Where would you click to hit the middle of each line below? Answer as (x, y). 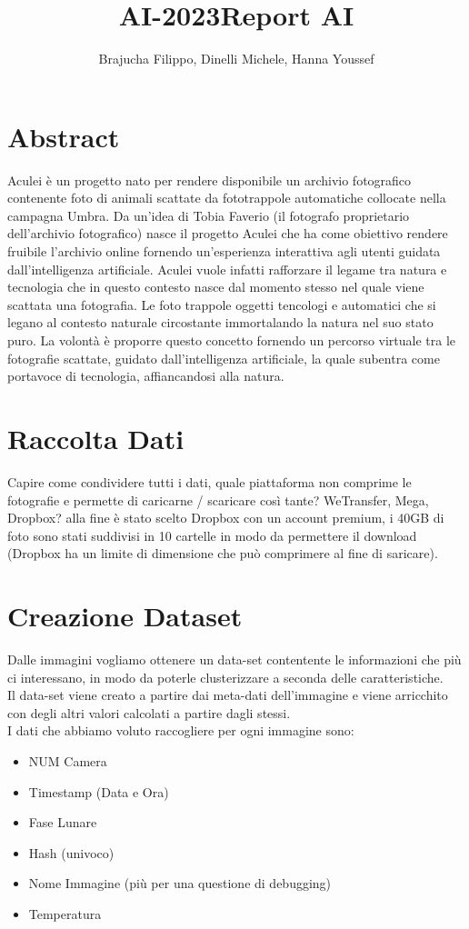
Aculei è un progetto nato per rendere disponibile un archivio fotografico (210, 180)
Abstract (64, 136)
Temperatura (65, 913)
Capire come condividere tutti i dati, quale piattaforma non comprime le (210, 481)
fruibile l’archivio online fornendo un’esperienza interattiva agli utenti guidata (224, 251)
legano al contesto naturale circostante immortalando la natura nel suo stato (220, 322)
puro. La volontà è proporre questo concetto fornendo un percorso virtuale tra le (232, 340)
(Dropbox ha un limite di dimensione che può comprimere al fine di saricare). (223, 553)
